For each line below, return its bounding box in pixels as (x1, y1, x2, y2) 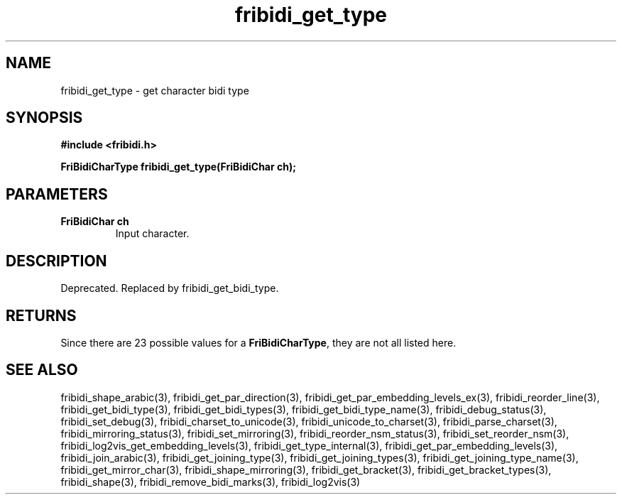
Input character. (115, 227, 190, 240)
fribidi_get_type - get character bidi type (60, 84, 249, 97)
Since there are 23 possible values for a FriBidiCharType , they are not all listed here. (60, 336, 457, 349)
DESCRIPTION (6, 251, 107, 270)
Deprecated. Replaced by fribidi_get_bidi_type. (60, 282, 279, 295)
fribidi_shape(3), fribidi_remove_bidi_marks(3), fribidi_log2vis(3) (60, 475, 361, 488)
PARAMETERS (6, 185, 108, 203)
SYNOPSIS (6, 109, 83, 127)
